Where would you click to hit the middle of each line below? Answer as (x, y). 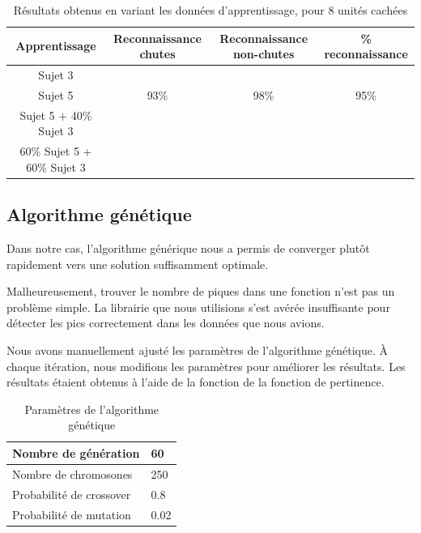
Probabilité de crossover (72, 494)
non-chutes (264, 54)
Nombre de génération (76, 452)
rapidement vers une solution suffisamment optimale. (138, 264)
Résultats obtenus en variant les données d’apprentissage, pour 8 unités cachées (210, 10)
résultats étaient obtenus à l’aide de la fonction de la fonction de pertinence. (196, 382)
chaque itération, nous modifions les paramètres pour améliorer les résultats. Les (206, 366)
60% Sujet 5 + (56, 151)
